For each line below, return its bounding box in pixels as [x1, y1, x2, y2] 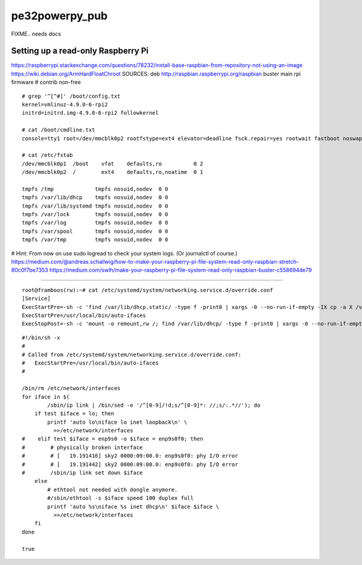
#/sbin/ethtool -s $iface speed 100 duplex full [47, 495, 194, 502]
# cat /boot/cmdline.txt [22, 127, 95, 133]
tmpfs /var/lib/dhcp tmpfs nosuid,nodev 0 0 [22, 194, 168, 201]
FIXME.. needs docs [11, 30, 62, 37]
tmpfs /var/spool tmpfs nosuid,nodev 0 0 [22, 228, 168, 235]
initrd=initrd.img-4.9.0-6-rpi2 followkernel [22, 109, 159, 117]
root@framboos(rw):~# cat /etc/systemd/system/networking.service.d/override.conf [22, 287, 273, 293]
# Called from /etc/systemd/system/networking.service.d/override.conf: [22, 351, 241, 358]
